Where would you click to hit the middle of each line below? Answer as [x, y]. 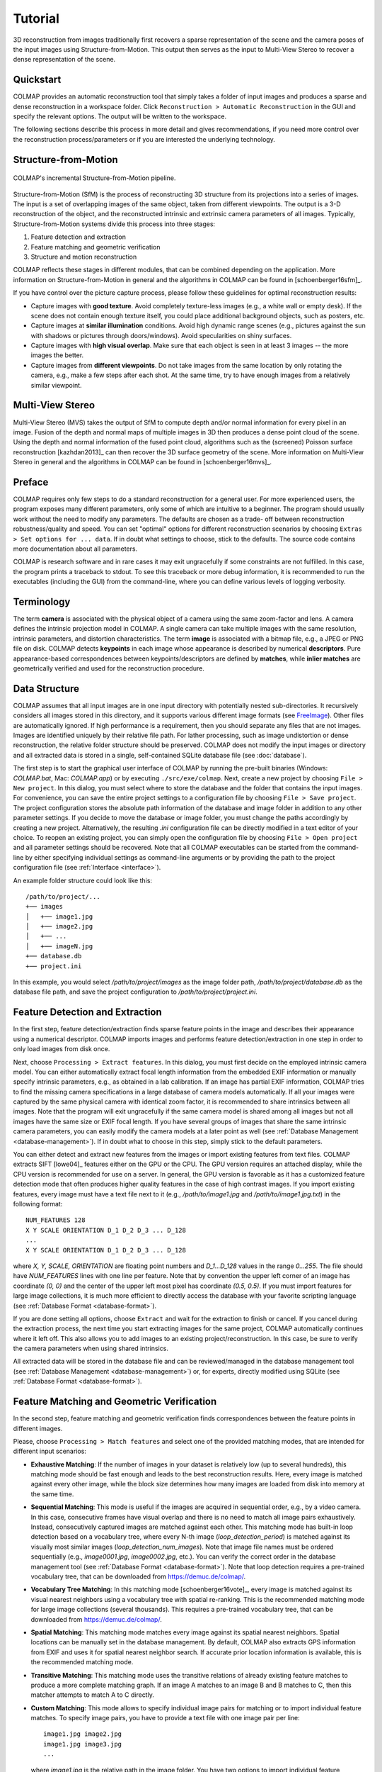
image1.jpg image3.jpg [83, 1744]
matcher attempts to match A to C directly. [93, 1695]
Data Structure [46, 689]
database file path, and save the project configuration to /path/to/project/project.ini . [135, 992]
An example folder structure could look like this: [82, 880]
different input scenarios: [50, 1451]
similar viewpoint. [56, 385]
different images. [38, 1428]
